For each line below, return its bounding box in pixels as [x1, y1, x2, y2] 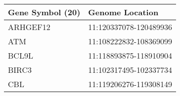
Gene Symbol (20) [8, 6, 81, 18]
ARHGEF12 [8, 21, 50, 32]
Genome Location [88, 6, 159, 18]
